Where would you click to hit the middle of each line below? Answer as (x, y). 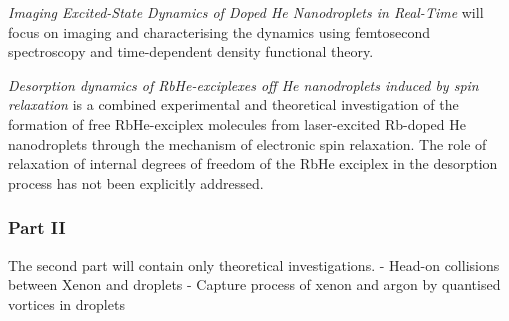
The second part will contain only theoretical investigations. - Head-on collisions (254, 264)
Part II (37, 227)
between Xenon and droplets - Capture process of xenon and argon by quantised (254, 284)
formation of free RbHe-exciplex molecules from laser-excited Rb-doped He (237, 123)
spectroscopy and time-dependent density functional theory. (191, 51)
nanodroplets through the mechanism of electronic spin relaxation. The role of (247, 143)
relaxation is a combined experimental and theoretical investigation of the (233, 104)
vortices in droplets (66, 303)
